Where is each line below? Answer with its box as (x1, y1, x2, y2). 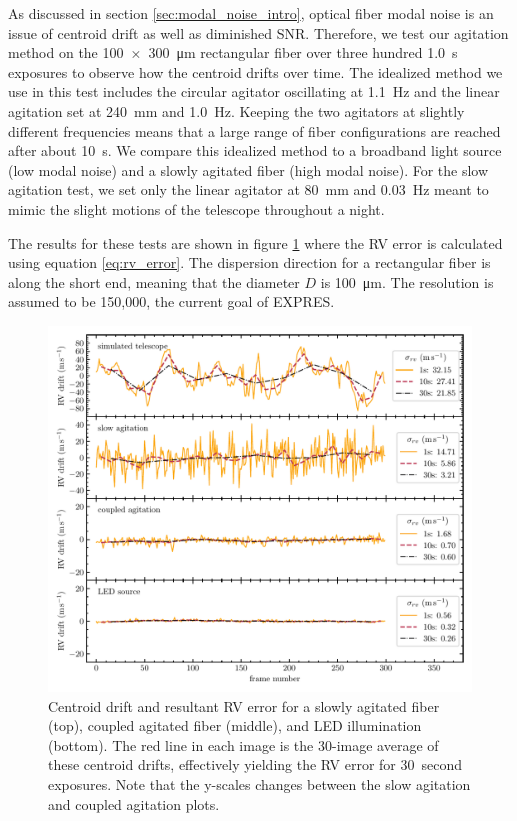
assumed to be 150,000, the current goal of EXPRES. (8, 291, 335, 312)
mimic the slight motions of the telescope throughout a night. (8, 198, 385, 219)
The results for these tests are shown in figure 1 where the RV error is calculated (8, 232, 503, 253)
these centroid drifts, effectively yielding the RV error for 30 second (48, 754, 463, 775)
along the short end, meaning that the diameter (8, 271, 300, 292)
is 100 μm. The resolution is (320, 271, 494, 292)
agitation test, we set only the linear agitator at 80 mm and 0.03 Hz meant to (8, 179, 489, 200)
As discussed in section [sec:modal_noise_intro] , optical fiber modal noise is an (8, 3, 494, 23)
